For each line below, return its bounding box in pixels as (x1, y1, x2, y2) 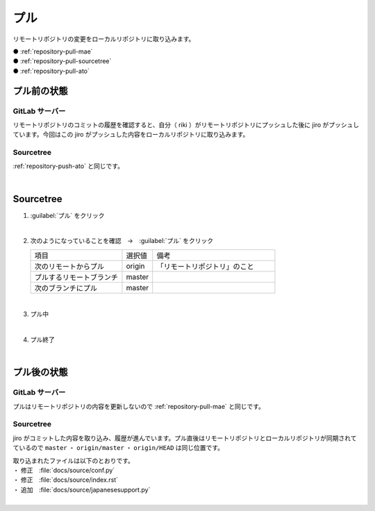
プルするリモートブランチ (34, 272, 118, 282)
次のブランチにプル (34, 283, 97, 293)
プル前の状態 (12, 85, 68, 97)
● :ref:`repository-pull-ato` (12, 67, 90, 75)
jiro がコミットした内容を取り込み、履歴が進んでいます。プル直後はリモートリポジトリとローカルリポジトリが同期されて (12, 434, 357, 442)
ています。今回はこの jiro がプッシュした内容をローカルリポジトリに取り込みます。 (12, 131, 249, 139)
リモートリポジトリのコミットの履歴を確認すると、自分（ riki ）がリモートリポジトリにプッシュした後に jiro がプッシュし (12, 120, 360, 128)
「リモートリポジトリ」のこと (156, 261, 255, 271)
